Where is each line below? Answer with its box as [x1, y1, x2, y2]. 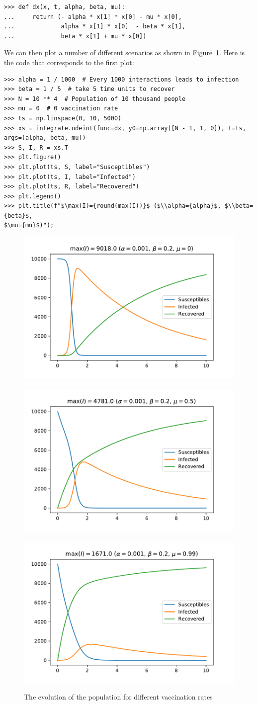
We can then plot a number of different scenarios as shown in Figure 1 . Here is [4, 47, 245, 58]
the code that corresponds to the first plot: [4, 57, 134, 67]
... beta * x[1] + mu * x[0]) [4, 32, 147, 40]
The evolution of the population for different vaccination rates [24, 692, 213, 702]
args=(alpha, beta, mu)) [4, 134, 86, 142]
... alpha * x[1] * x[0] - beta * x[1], [4, 23, 186, 30]
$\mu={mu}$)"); [4, 222, 54, 229]
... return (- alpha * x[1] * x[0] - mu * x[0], [4, 13, 182, 20]
